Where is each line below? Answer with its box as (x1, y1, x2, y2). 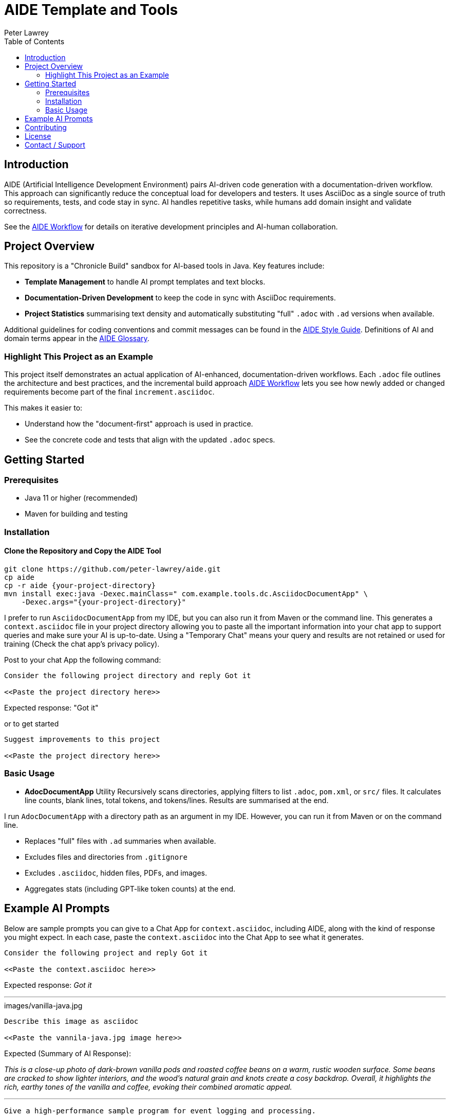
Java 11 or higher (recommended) (25, 493, 138, 503)
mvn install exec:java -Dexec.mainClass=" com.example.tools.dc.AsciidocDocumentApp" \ (4, 590, 368, 598)
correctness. (4, 206, 47, 215)
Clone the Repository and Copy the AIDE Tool (4, 546, 161, 556)
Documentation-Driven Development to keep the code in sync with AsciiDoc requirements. (25, 293, 336, 303)
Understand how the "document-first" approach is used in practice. (25, 419, 253, 429)
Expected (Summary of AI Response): (4, 1049, 131, 1058)
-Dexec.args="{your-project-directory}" (21, 598, 186, 606)
